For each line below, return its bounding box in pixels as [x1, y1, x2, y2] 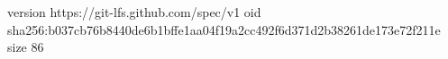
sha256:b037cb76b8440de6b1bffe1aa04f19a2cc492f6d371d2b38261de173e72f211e [7, 20, 441, 38]
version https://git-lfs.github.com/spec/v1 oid [7, 3, 261, 21]
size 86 [7, 38, 44, 56]
